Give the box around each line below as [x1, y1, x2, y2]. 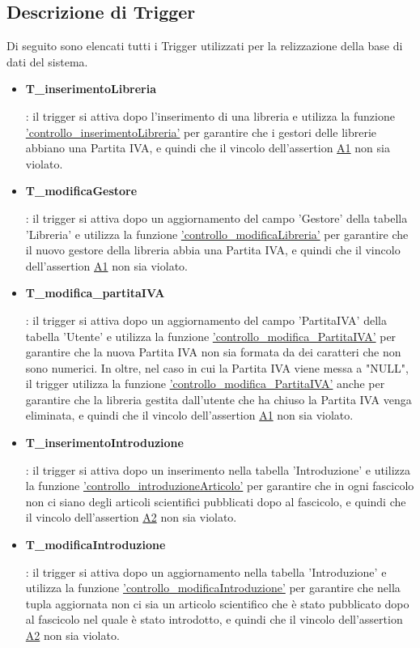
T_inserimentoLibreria [25, 80, 157, 97]
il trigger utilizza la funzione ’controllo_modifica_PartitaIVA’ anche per [25, 375, 385, 392]
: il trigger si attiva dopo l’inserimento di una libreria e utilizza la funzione [25, 107, 395, 124]
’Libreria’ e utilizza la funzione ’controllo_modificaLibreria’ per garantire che [25, 225, 409, 242]
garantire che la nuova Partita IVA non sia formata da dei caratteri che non [25, 343, 401, 360]
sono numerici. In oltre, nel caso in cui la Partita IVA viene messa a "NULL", [25, 359, 409, 376]
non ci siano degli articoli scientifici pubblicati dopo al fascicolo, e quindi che [25, 492, 406, 509]
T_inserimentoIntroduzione [25, 434, 184, 451]
